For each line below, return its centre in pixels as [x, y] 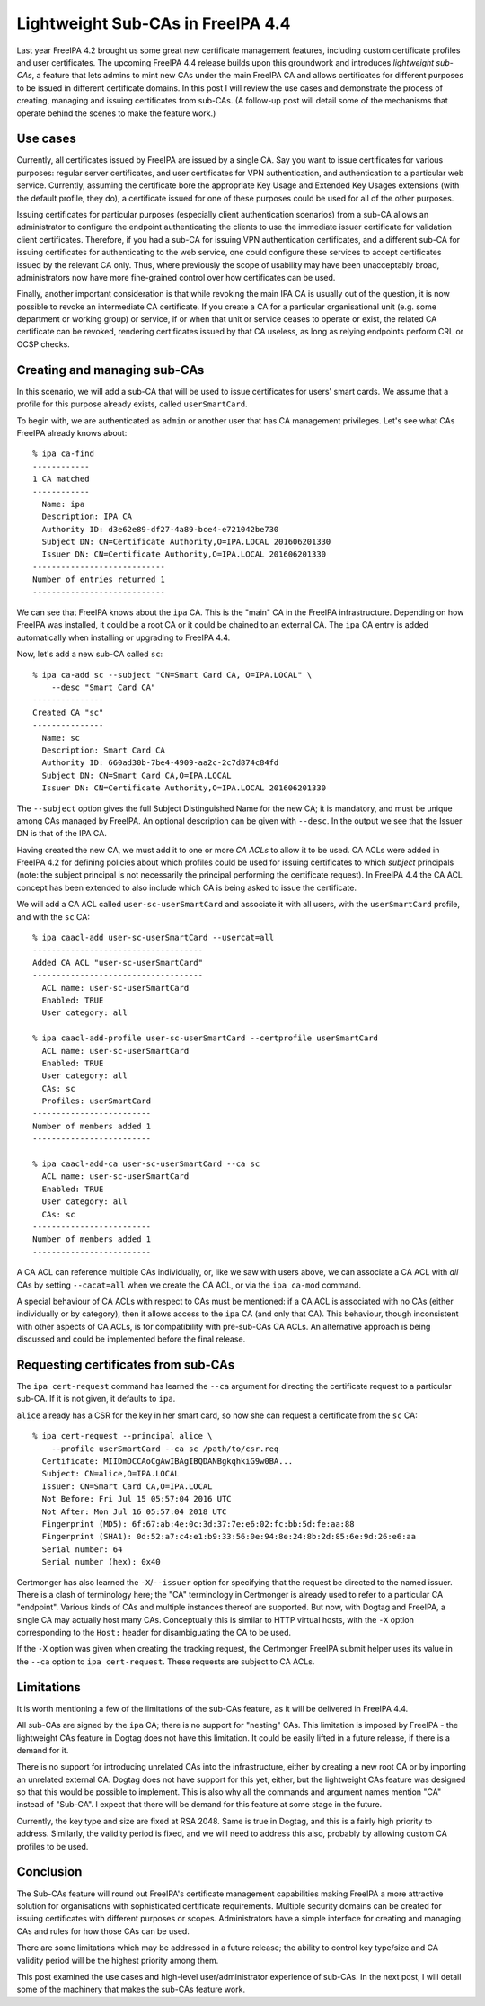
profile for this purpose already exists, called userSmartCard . [132, 404]
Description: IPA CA [87, 517]
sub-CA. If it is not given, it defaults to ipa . [96, 1399]
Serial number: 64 [82, 1549]
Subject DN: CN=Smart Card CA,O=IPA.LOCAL [137, 775]
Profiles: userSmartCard [97, 1101]
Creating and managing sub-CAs [110, 370]
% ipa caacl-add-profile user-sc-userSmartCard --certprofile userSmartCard [206, 1038]
